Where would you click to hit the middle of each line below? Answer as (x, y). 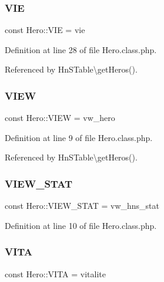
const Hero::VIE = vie (45, 30)
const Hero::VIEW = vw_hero (60, 118)
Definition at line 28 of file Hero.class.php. (81, 49)
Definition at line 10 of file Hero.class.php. (81, 225)
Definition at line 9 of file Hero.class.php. (79, 137)
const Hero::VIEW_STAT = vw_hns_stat (82, 206)
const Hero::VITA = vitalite (56, 273)
